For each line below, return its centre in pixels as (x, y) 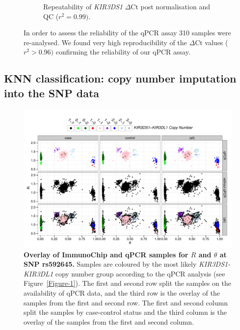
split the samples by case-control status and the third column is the (125, 312)
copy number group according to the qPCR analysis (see (140, 273)
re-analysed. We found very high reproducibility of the (105, 42)
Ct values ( (212, 42)
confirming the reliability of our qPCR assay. (123, 52)
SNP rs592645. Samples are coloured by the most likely (110, 264)
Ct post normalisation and (170, 6)
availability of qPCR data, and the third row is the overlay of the (122, 292)
